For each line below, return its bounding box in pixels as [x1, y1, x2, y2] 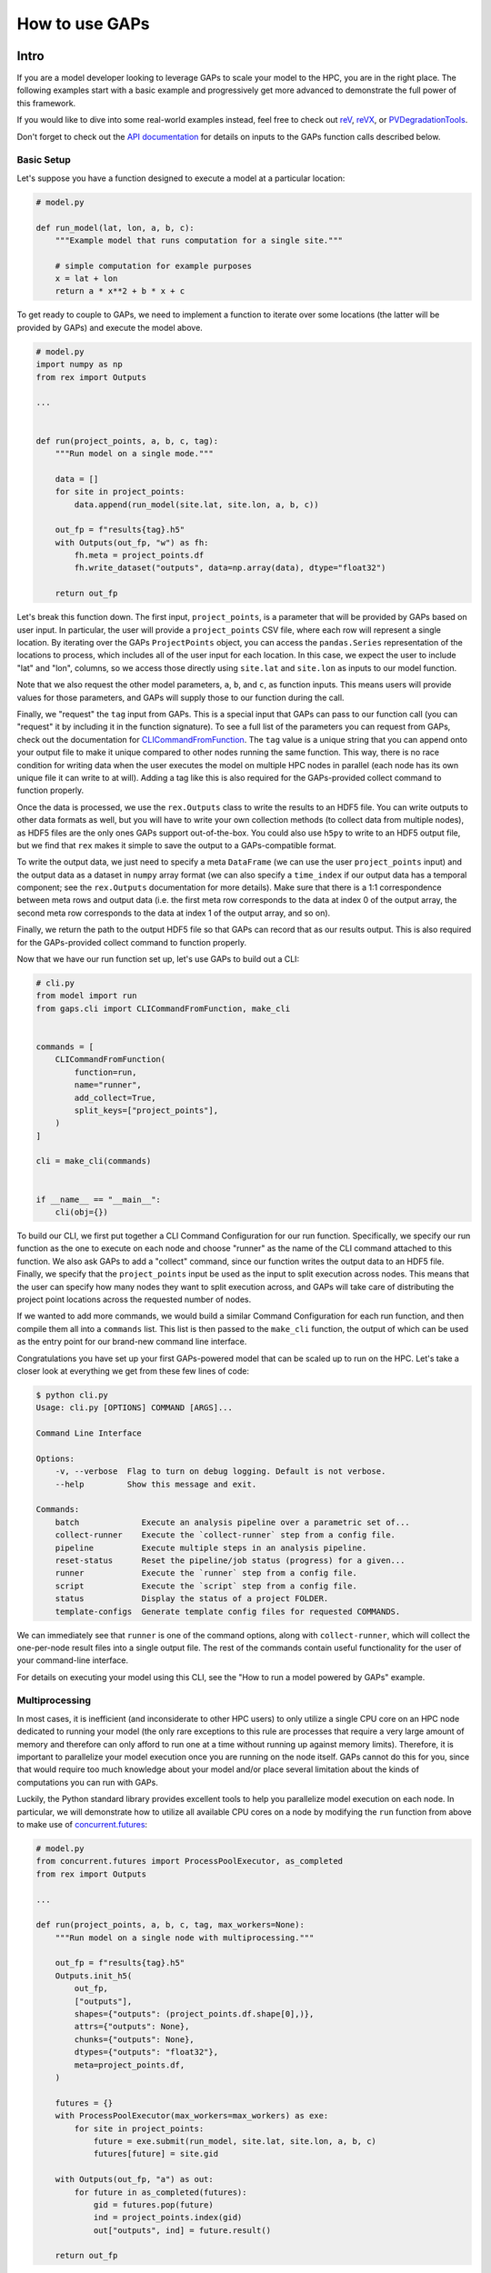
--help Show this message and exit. [55, 1478, 257, 1489]
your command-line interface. [16, 1655, 129, 1666]
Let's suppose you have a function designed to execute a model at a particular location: [16, 173, 346, 184]
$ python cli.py [35, 1389, 109, 1400]
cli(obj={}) [55, 1207, 109, 1217]
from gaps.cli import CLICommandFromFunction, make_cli [35, 1003, 291, 1014]
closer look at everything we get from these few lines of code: [16, 1365, 250, 1377]
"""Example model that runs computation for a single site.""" [55, 235, 344, 245]
